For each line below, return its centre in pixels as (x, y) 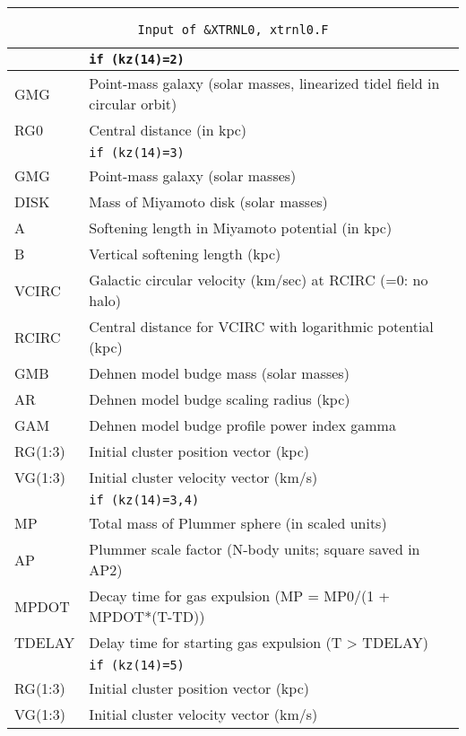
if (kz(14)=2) (137, 59)
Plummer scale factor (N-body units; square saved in (255, 549)
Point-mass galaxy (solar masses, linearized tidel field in (264, 83)
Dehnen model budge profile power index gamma (242, 425)
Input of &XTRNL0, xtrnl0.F (233, 30)
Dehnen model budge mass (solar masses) (219, 373)
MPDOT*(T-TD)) (147, 616)
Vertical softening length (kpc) (185, 254)
